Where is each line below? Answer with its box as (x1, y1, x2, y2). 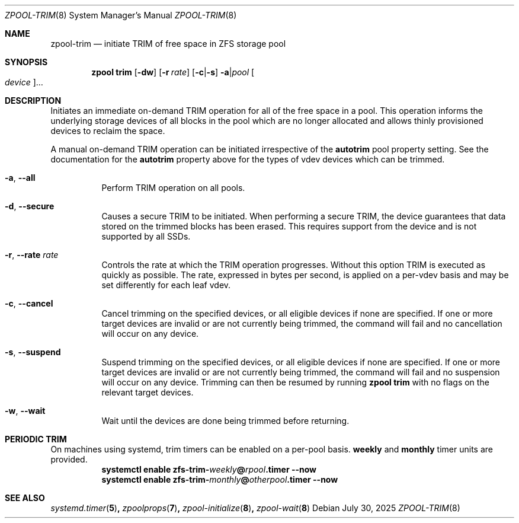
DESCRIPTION (5, 95, 62, 106)
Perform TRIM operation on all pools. (101, 183, 245, 193)
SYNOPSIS (5, 57, 48, 67)
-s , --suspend (5, 347, 61, 357)
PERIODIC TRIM (5, 434, 67, 444)
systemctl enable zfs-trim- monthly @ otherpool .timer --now (101, 474, 338, 484)
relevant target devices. (101, 387, 194, 397)
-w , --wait (5, 406, 46, 416)
